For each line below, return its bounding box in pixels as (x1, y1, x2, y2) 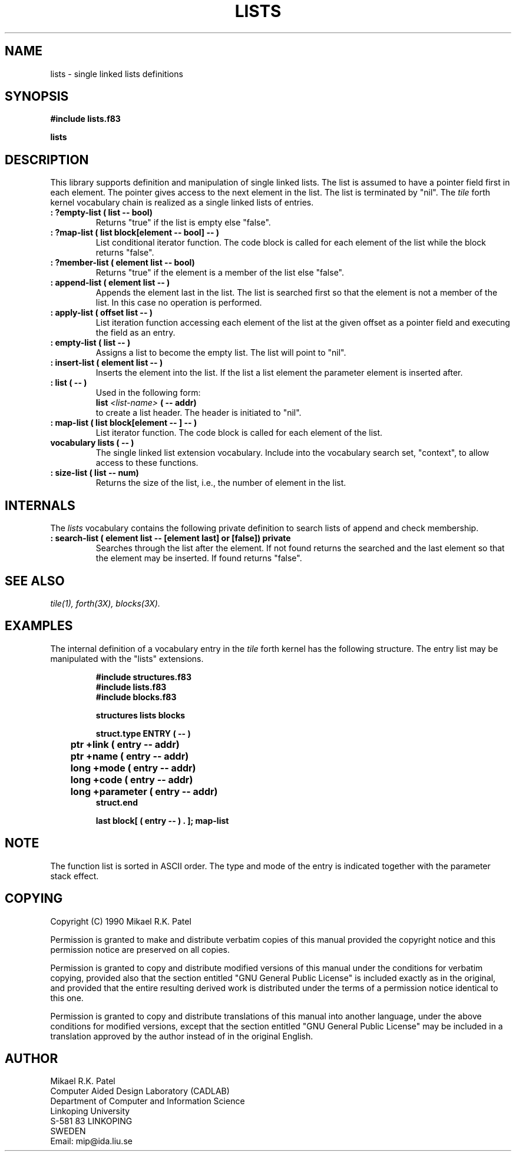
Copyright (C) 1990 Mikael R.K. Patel (50, 916, 191, 926)
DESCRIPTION (5, 152, 89, 167)
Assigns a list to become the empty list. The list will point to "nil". (95, 347, 346, 358)
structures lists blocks (95, 710, 186, 720)
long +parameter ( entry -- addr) (70, 785, 218, 797)
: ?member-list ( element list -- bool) (50, 257, 195, 268)
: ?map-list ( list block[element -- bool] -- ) (50, 227, 220, 238)
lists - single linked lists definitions (50, 68, 183, 79)
